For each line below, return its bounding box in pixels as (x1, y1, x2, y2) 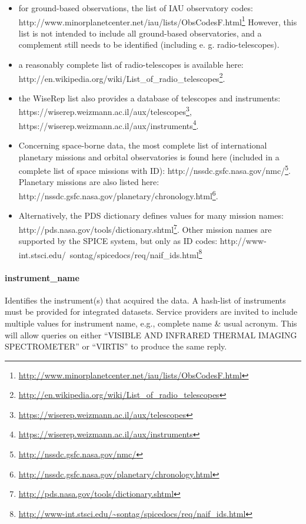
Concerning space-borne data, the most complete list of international (18, 139, 267, 151)
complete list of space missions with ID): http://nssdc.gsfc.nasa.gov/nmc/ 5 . (18, 163, 291, 176)
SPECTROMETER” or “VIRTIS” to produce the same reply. (5, 340, 227, 352)
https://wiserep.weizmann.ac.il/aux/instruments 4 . (18, 117, 199, 131)
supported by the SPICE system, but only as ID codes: (18, 235, 218, 247)
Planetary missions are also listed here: (18, 176, 159, 188)
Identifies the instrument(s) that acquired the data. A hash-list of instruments (5, 294, 286, 306)
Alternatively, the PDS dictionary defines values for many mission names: (18, 209, 284, 222)
